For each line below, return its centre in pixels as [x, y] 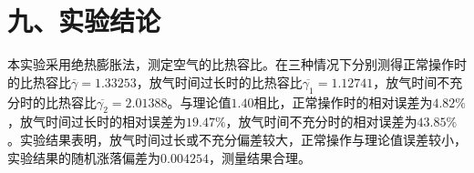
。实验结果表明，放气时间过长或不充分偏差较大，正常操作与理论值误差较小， [237, 139]
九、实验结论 [84, 20]
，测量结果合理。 [259, 157]
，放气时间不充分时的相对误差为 [321, 122]
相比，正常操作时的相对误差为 [343, 102]
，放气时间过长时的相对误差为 [97, 122]
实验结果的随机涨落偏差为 [84, 157]
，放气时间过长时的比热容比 [219, 81]
